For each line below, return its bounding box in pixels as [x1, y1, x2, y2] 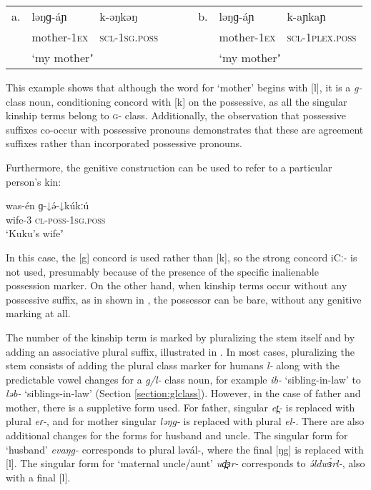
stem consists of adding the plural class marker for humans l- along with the [6, 358, 340, 373]
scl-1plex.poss [287, 29, 357, 45]
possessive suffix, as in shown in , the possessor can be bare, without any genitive [6, 291, 362, 306]
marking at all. [6, 306, 71, 321]
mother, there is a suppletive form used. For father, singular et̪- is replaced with [6, 399, 355, 414]
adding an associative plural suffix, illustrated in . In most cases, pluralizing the [6, 344, 355, 359]
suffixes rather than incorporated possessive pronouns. [6, 136, 242, 151]
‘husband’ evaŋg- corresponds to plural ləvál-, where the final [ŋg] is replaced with [6, 441, 364, 456]
